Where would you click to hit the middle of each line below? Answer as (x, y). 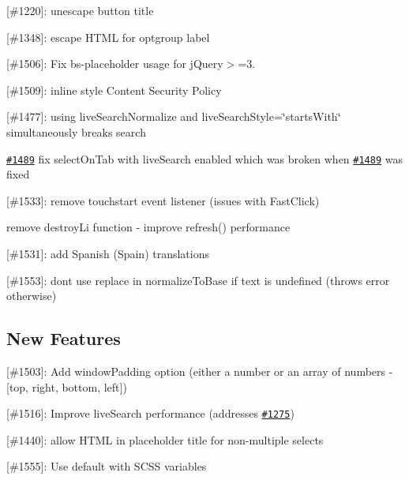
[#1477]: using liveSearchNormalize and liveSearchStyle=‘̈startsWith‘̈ (174, 116)
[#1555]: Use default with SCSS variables (107, 466)
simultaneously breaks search (76, 131)
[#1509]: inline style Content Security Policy (114, 90)
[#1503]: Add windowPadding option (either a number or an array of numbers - (200, 371)
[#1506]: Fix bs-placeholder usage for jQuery (115, 64)
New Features (64, 338)
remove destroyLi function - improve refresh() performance (148, 227)
